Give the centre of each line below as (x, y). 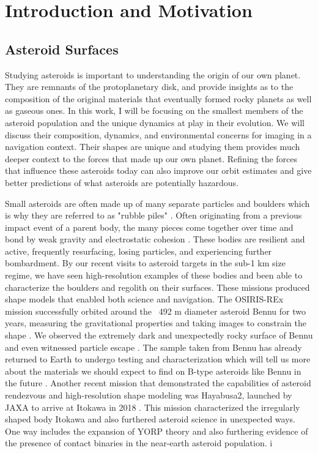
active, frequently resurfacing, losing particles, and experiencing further (139, 251)
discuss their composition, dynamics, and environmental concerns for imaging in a (158, 134)
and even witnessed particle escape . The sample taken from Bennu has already (153, 347)
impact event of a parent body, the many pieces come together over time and (149, 227)
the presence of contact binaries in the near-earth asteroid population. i (139, 443)
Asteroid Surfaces (62, 49)
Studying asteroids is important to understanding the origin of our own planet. (153, 74)
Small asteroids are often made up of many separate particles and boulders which (157, 203)
